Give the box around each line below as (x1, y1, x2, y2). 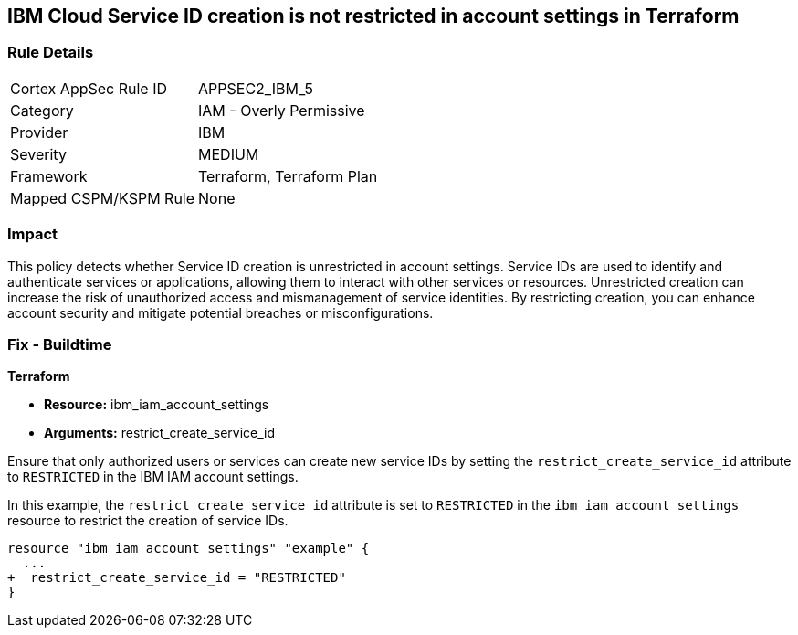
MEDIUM (198, 144, 259, 164)
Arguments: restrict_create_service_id (44, 425, 276, 441)
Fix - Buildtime (7, 334, 112, 354)
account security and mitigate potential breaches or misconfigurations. (7, 304, 434, 321)
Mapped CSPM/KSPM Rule (10, 188, 195, 207)
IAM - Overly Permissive (198, 101, 365, 120)
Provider (10, 122, 68, 142)
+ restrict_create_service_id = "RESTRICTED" (7, 570, 346, 586)
